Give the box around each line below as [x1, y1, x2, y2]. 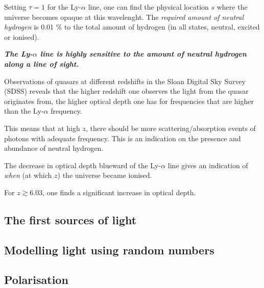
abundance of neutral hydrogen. [4, 143, 104, 153]
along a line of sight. [4, 58, 79, 69]
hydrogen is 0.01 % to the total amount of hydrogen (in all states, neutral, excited [4, 21, 260, 32]
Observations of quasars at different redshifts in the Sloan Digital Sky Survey [4, 75, 246, 86]
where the [217, 2, 248, 12]
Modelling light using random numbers [4, 242, 214, 257]
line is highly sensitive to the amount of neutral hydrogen [40, 48, 247, 59]
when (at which [4, 170, 52, 180]
